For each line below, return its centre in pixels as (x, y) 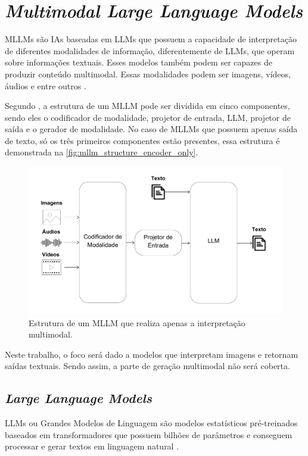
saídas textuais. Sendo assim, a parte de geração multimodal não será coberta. (147, 366)
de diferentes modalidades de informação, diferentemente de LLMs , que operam (150, 50)
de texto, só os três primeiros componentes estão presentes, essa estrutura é (142, 140)
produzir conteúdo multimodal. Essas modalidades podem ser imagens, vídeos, (148, 74)
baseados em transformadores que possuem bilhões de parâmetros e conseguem (149, 434)
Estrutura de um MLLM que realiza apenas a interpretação (137, 322)
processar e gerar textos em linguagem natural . (92, 446)
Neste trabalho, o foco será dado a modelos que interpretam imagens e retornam (152, 354)
